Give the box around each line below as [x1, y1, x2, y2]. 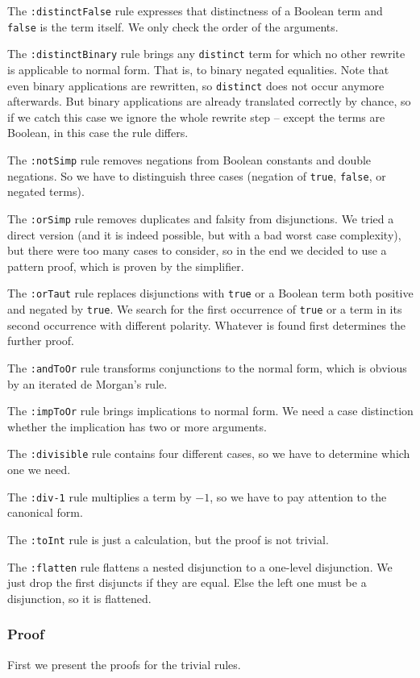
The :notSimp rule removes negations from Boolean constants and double [7, 152, 372, 168]
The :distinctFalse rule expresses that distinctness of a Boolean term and [7, 2, 383, 19]
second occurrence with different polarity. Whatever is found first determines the [7, 316, 406, 333]
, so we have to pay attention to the [210, 488, 387, 505]
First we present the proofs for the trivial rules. [7, 655, 241, 672]
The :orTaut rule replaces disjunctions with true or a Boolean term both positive [7, 285, 414, 302]
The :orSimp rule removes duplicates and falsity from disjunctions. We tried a [7, 210, 394, 227]
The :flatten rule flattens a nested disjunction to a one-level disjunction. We [7, 558, 393, 575]
